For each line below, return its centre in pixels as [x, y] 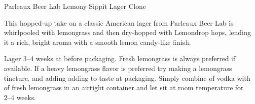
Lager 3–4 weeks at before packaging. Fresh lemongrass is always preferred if [120, 58]
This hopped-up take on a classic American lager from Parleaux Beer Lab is [119, 22]
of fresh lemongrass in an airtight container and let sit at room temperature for [124, 87]
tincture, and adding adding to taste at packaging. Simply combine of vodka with [127, 78]
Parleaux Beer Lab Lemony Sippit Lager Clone [75, 6]
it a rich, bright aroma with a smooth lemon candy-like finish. [98, 42]
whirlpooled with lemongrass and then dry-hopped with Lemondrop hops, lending [127, 32]
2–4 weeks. [20, 97]
